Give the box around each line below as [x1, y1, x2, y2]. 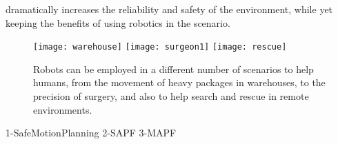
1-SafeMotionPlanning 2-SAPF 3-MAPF [6, 125, 177, 140]
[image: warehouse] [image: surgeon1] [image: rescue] [33, 42, 287, 52]
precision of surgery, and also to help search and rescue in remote [33, 89, 309, 103]
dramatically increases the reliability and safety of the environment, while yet [6, 2, 333, 16]
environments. [33, 102, 92, 116]
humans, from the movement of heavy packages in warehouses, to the [33, 75, 326, 90]
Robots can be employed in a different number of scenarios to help [33, 61, 314, 76]
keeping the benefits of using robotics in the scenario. [6, 15, 230, 30]
